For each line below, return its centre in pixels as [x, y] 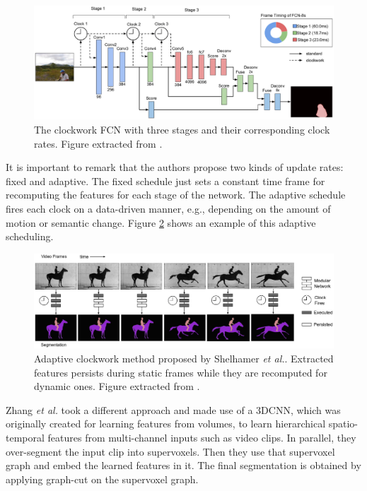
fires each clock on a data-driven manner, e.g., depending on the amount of [168, 209]
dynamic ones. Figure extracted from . [117, 386]
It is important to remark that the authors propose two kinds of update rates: [175, 167]
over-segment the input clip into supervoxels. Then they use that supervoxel [170, 451]
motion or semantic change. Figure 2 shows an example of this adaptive [161, 222]
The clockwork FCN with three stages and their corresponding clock [182, 130]
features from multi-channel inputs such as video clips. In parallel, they [202, 437]
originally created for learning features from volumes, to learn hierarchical [166, 424]
